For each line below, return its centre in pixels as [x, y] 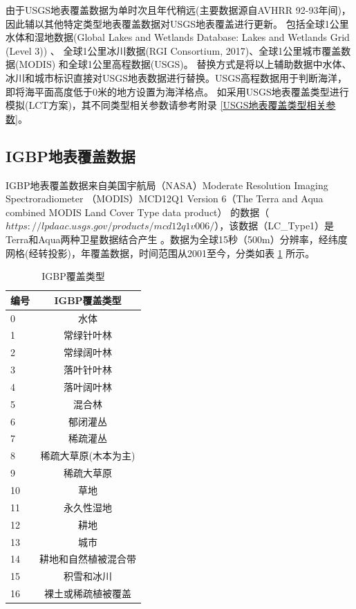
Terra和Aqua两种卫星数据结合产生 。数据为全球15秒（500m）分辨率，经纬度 [177, 239]
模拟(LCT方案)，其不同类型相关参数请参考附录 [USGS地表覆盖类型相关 [166, 105]
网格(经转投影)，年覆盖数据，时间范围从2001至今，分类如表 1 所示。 [160, 253]
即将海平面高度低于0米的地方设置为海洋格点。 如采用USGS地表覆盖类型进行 [177, 91]
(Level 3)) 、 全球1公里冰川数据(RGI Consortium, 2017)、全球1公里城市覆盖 [174, 50]
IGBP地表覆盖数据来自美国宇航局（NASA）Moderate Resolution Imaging [167, 185]
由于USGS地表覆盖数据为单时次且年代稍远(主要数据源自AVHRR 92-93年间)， [178, 10]
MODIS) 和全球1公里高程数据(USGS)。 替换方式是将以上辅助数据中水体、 [185, 64]
